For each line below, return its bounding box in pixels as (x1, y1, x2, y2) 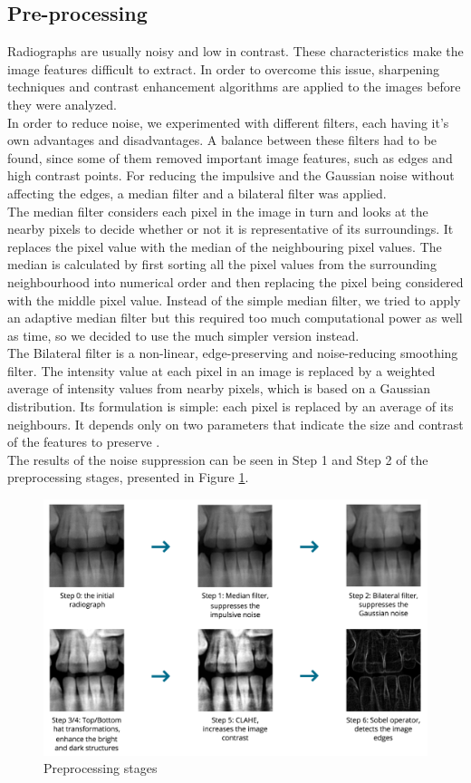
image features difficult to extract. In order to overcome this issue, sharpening (7, 59, 439, 78)
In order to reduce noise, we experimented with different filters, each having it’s (7, 112, 449, 131)
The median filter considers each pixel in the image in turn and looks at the (7, 201, 428, 220)
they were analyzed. (7, 94, 117, 113)
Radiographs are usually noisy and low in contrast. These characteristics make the (7, 42, 464, 61)
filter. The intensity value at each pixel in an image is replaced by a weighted (7, 361, 436, 380)
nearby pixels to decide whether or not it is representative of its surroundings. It (7, 219, 454, 238)
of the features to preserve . (7, 432, 160, 451)
